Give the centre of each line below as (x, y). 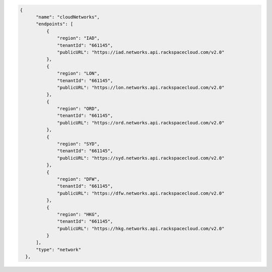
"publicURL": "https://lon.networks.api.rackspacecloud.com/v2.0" (141, 87)
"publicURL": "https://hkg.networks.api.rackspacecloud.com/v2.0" (141, 228)
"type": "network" (59, 250)
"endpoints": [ (55, 24)
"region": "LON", (79, 74)
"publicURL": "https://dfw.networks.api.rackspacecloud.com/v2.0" (141, 193)
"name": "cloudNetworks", (68, 17)
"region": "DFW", (79, 179)
